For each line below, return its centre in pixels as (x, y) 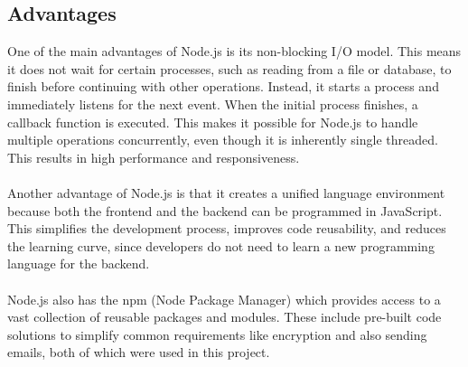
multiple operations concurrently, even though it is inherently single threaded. (223, 140)
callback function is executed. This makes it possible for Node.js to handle (213, 122)
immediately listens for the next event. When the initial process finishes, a (213, 104)
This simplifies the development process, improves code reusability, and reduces (227, 228)
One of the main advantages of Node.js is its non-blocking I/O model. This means (234, 51)
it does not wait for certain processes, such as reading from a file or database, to (229, 68)
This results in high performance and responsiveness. (154, 157)
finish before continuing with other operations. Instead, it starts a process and (223, 86)
